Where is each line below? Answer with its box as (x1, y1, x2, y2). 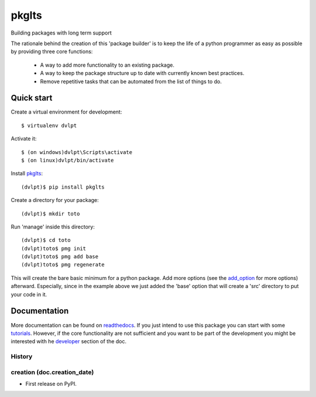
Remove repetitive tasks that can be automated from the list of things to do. (40, 78, 222, 85)
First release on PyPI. (25, 381, 77, 388)
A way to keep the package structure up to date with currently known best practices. (40, 70, 245, 77)
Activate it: (11, 135, 37, 142)
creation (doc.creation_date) (11, 368, 94, 376)
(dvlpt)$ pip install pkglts (21, 183, 105, 190)
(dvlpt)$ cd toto (21, 237, 71, 244)
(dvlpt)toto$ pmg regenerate (21, 261, 105, 268)
